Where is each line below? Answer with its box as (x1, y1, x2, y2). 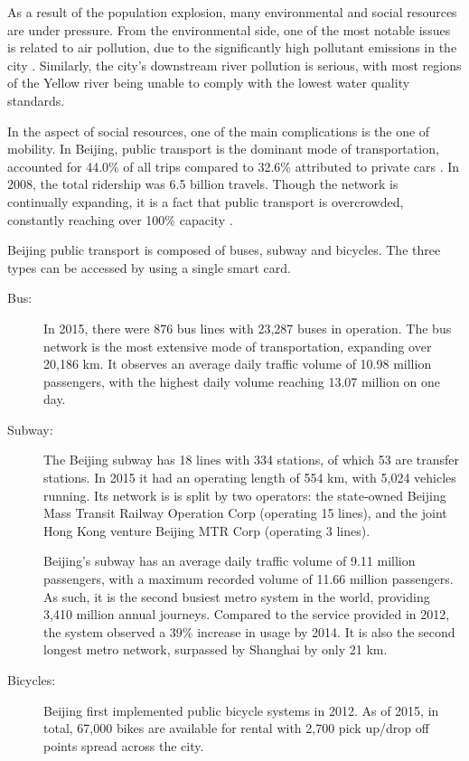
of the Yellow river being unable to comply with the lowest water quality (7, 73, 410, 92)
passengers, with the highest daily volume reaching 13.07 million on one (43, 371, 441, 390)
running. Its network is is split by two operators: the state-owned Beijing (43, 485, 446, 504)
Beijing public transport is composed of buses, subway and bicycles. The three (7, 240, 441, 259)
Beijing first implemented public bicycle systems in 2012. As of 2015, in (43, 700, 439, 719)
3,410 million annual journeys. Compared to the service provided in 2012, (43, 605, 450, 624)
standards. (7, 90, 65, 109)
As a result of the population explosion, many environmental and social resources (7, 3, 457, 21)
